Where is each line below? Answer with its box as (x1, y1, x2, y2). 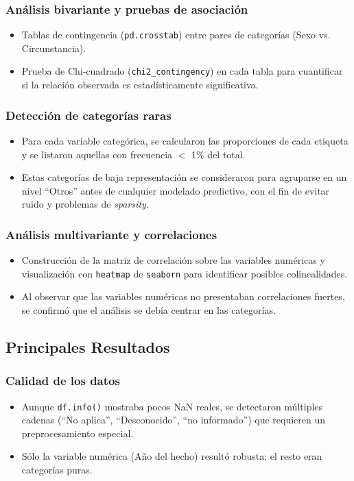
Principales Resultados (5, 336, 170, 357)
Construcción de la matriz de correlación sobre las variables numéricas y (21, 253, 325, 267)
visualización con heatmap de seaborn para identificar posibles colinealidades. (21, 266, 348, 280)
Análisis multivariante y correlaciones (5, 225, 217, 243)
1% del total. (191, 147, 246, 161)
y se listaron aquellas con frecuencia (21, 147, 173, 161)
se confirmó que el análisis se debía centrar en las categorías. (21, 302, 276, 317)
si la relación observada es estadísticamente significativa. (21, 77, 259, 92)
